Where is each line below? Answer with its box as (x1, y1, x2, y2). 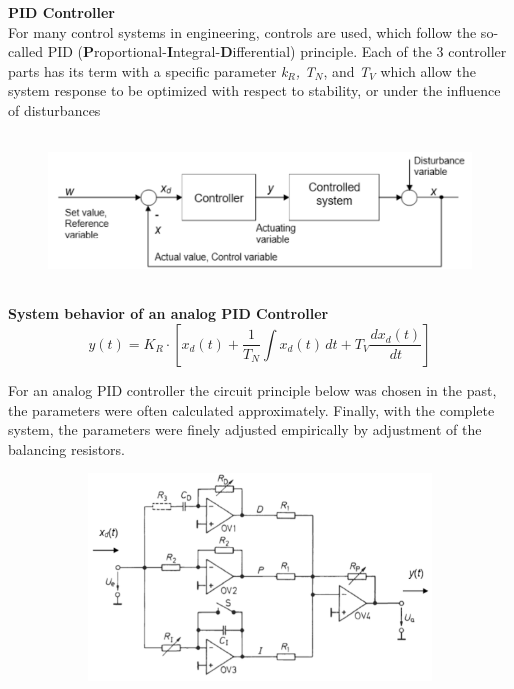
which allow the (380, 60, 477, 81)
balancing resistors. (8, 438, 125, 459)
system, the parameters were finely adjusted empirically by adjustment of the (8, 419, 482, 440)
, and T (323, 60, 370, 81)
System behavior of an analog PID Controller (8, 303, 329, 324)
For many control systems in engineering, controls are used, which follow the (8, 21, 477, 42)
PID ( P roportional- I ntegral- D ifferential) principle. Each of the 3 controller (47, 41, 507, 62)
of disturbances (8, 99, 101, 120)
